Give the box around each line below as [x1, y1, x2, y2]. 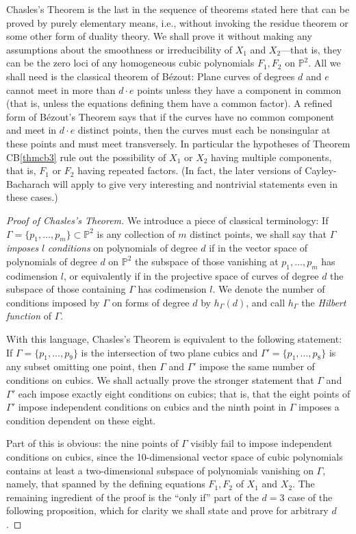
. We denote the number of [212, 282, 325, 296]
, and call [246, 295, 285, 309]
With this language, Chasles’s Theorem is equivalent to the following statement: [6, 332, 342, 346]
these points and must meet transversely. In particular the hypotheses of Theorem [6, 136, 351, 150]
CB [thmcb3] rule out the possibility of [6, 149, 166, 164]
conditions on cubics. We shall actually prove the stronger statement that [6, 373, 314, 387]
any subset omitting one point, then [6, 359, 157, 374]
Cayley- [305, 163, 337, 178]
